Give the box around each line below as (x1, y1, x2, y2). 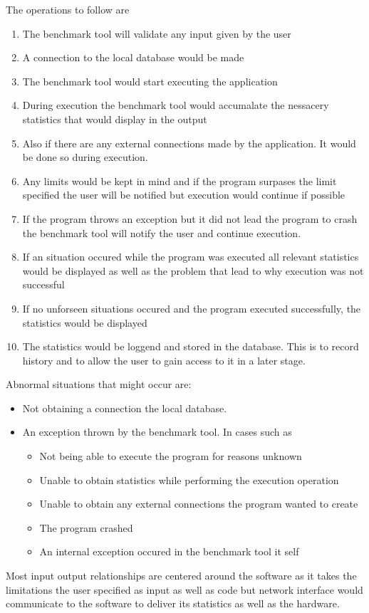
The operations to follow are (6, 2, 130, 16)
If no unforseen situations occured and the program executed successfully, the (22, 300, 361, 315)
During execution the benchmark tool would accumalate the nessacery (22, 98, 329, 112)
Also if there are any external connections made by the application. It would (22, 135, 356, 150)
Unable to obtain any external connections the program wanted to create (39, 496, 358, 511)
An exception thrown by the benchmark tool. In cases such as (22, 424, 292, 439)
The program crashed (39, 520, 133, 535)
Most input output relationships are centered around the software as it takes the (6, 568, 357, 583)
